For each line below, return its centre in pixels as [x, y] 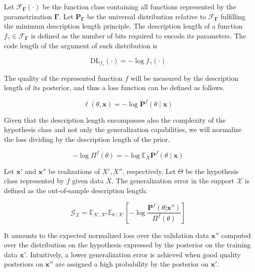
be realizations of [74, 171]
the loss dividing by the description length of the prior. [87, 139]
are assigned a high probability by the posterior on [132, 264]
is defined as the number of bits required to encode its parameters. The [138, 35]
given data [88, 181]
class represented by [34, 181]
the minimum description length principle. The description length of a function [123, 26]
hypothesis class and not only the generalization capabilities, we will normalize [123, 129]
